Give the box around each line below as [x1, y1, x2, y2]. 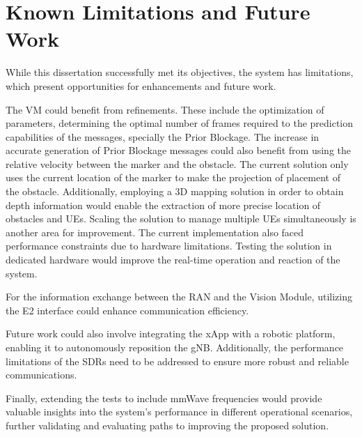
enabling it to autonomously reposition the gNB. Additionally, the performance [6, 340, 344, 354]
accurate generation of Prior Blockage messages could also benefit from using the [6, 143, 351, 158]
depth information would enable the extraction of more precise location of [6, 197, 321, 212]
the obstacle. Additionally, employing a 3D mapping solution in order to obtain [6, 184, 344, 199]
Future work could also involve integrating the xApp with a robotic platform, [6, 326, 336, 341]
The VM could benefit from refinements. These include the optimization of [6, 102, 324, 116]
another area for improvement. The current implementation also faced [6, 224, 304, 239]
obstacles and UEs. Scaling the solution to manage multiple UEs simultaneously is [6, 211, 356, 226]
